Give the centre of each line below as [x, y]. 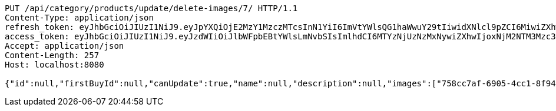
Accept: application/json [64, 46]
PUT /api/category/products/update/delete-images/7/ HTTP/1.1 [151, 8]
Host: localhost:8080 [54, 65]
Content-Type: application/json [79, 18]
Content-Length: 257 [52, 55]
